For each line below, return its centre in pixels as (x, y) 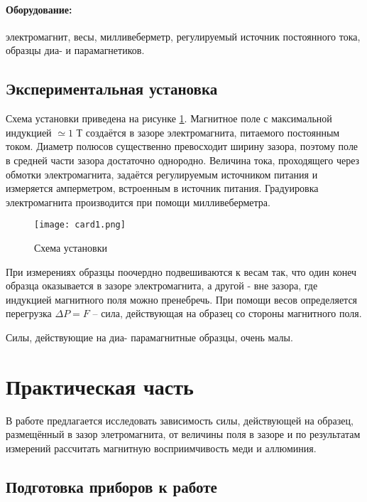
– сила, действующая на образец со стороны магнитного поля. (227, 313)
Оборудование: (39, 9)
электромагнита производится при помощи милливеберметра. (138, 202)
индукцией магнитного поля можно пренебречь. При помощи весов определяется (182, 299)
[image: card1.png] (80, 225)
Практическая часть (100, 386)
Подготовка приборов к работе (111, 486)
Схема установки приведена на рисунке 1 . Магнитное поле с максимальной (169, 118)
